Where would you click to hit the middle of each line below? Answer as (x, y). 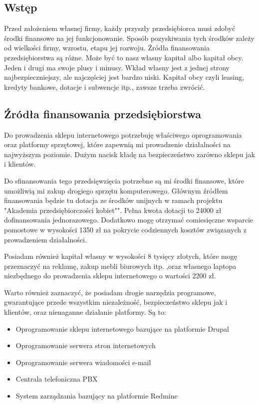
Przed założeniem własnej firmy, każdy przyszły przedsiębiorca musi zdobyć (120, 28)
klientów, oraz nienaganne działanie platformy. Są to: (85, 312)
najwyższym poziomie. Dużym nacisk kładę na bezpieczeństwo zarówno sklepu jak (129, 154)
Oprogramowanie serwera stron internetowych (86, 345)
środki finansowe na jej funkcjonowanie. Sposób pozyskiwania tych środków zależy (129, 38)
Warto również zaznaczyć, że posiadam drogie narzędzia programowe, (110, 292)
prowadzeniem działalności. (45, 239)
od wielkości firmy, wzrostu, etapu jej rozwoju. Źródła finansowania (107, 48)
